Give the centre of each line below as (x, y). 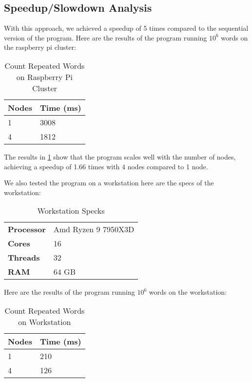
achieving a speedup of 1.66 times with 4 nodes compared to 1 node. (106, 166)
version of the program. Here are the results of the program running (106, 37)
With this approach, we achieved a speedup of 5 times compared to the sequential (126, 28)
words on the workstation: (188, 292)
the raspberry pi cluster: (40, 47)
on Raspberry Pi (45, 77)
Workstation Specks (71, 211)
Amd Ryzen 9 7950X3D (94, 229)
